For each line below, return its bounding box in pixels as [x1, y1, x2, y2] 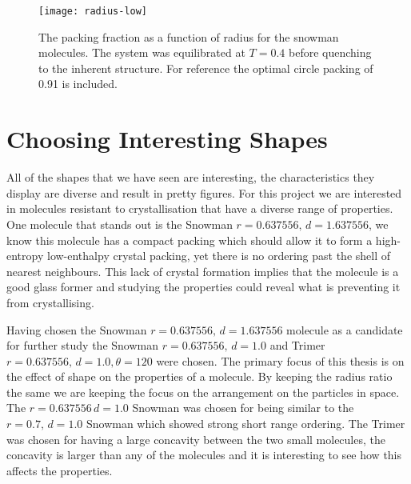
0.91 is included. [38, 75, 118, 92]
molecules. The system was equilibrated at [38, 44, 245, 61]
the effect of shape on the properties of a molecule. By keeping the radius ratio [6, 368, 393, 385]
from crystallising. [6, 294, 94, 310]
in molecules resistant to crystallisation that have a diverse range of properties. [6, 200, 393, 217]
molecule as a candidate [286, 321, 403, 338]
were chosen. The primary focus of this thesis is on [156, 352, 405, 369]
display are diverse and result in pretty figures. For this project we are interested [6, 184, 402, 201]
